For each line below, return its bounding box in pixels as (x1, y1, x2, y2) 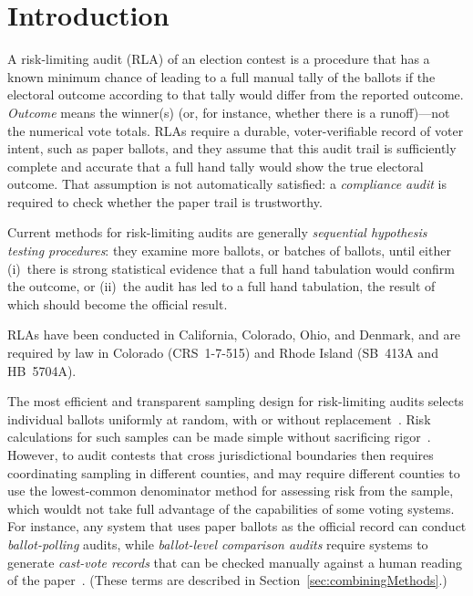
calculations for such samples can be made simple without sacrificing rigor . (7, 427, 431, 446)
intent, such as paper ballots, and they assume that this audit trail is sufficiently (7, 139, 457, 158)
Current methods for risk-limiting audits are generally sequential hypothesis (7, 223, 427, 242)
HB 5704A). (7, 361, 77, 380)
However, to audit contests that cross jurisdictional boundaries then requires (7, 445, 434, 464)
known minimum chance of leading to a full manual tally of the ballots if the (7, 67, 436, 86)
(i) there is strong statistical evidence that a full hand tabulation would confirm (7, 258, 455, 277)
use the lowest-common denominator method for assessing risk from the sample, (7, 481, 454, 500)
